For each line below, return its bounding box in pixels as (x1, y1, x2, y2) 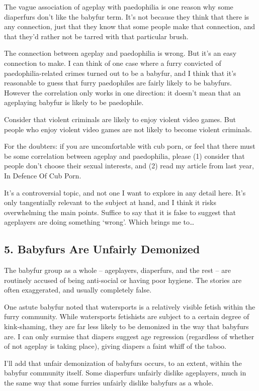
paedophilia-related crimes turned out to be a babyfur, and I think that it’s (4, 67, 236, 78)
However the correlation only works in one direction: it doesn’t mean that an (4, 87, 241, 97)
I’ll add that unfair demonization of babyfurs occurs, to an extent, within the (4, 357, 242, 368)
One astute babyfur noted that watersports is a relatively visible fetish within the (4, 301, 255, 312)
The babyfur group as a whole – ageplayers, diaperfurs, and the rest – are (4, 265, 231, 275)
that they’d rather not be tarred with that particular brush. (4, 31, 189, 41)
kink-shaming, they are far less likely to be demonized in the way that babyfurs (4, 321, 249, 332)
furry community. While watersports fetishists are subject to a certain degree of (4, 311, 249, 322)
